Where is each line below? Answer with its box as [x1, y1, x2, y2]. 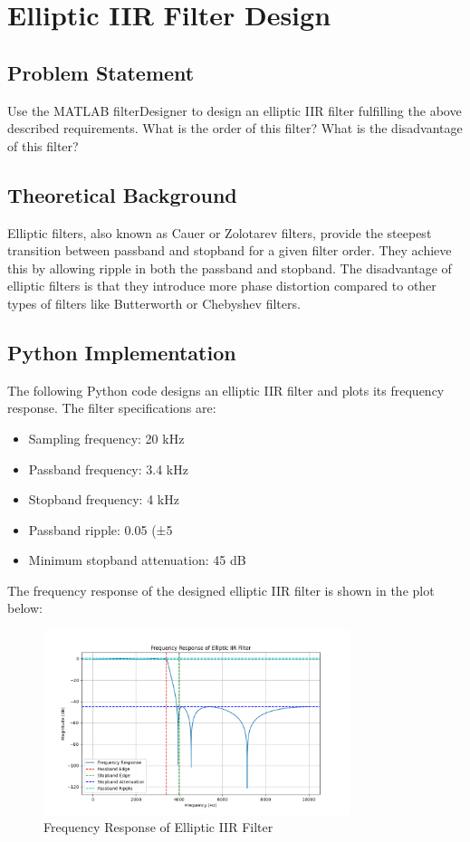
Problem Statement [7, 58, 195, 86]
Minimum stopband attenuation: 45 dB [28, 550, 246, 569]
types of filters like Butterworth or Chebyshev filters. [7, 293, 301, 312]
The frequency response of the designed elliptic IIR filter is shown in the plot [7, 580, 435, 599]
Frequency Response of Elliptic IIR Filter [43, 818, 273, 837]
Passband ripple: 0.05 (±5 [28, 520, 173, 539]
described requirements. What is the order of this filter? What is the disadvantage [7, 119, 463, 138]
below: [7, 598, 43, 617]
